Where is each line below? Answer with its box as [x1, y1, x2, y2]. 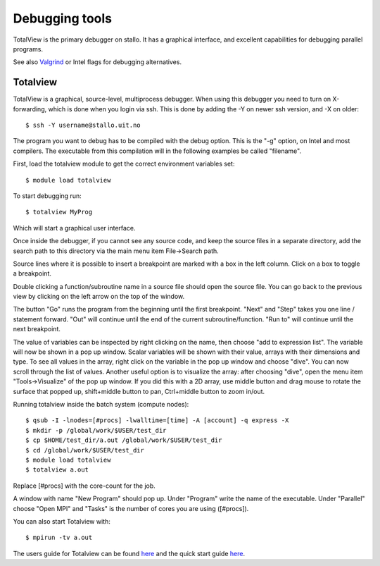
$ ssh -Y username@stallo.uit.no [25, 121, 141, 130]
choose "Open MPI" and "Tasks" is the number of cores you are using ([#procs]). [13, 504, 249, 512]
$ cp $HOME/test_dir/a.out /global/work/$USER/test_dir [25, 436, 222, 444]
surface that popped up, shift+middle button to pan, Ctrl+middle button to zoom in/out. [13, 387, 265, 395]
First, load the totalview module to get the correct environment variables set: [13, 159, 235, 168]
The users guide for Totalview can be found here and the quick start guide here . [13, 549, 246, 558]
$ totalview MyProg [25, 208, 93, 216]
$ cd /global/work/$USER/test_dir [25, 446, 144, 454]
